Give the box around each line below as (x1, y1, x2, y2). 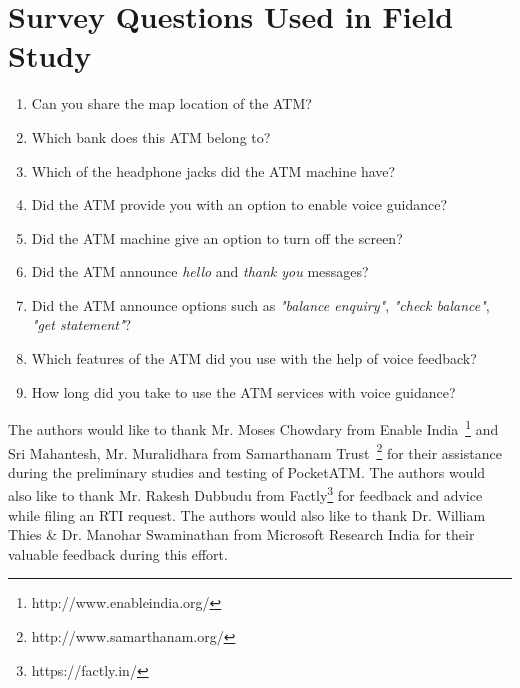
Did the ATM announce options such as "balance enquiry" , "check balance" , (31, 294, 490, 315)
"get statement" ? (31, 314, 132, 335)
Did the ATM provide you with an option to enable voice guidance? (31, 194, 447, 215)
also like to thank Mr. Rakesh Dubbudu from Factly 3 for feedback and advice (8, 482, 483, 505)
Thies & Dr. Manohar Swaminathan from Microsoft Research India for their (8, 524, 475, 545)
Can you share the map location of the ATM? (31, 93, 312, 114)
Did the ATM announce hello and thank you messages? (31, 261, 369, 282)
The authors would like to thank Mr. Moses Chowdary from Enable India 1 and (8, 416, 499, 439)
